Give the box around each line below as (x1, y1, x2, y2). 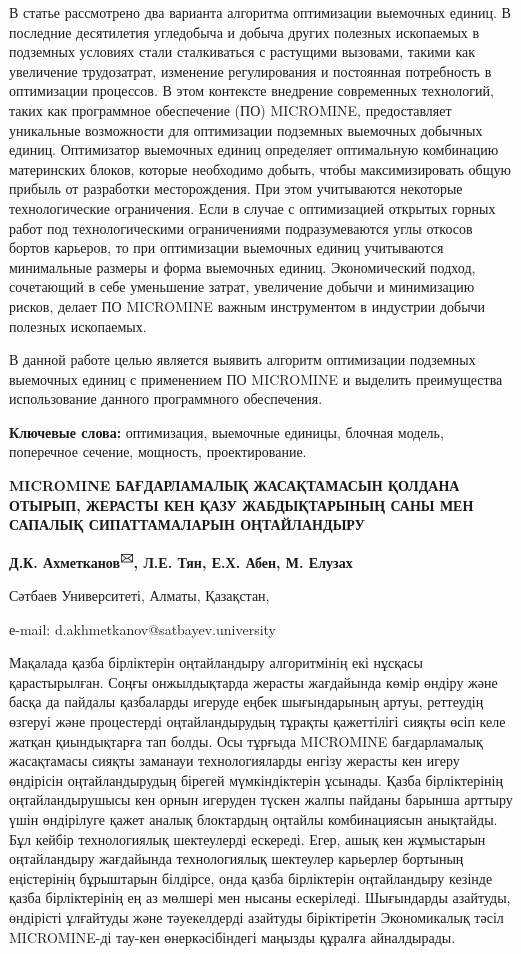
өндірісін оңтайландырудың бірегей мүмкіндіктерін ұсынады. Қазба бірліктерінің (9, 769, 503, 790)
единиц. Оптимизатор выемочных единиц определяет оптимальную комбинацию (9, 139, 499, 160)
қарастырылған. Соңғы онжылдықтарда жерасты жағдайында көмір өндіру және (9, 671, 498, 692)
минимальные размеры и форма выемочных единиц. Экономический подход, (9, 256, 476, 277)
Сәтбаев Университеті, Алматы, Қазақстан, (9, 585, 270, 606)
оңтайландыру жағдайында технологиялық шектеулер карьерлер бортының (9, 848, 464, 869)
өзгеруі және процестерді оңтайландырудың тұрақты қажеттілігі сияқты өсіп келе (9, 711, 506, 732)
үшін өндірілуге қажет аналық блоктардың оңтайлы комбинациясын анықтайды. (9, 809, 498, 830)
